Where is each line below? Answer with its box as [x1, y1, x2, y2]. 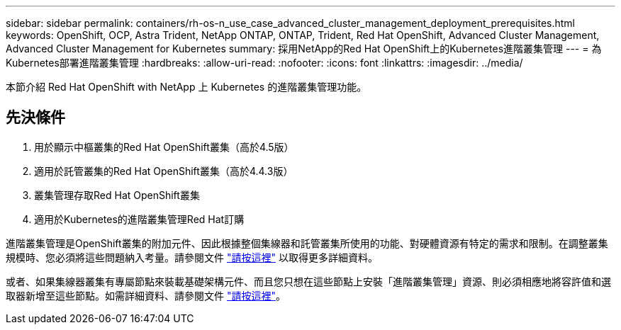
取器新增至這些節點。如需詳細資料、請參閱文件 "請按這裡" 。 [6, 289, 286, 302]
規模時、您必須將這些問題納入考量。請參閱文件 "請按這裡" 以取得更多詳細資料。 [6, 251, 378, 263]
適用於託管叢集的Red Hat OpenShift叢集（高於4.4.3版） [34, 164, 293, 177]
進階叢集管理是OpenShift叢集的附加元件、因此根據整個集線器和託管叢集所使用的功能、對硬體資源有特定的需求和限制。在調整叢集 [6, 237, 608, 249]
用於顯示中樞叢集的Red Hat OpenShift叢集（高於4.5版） [34, 140, 294, 153]
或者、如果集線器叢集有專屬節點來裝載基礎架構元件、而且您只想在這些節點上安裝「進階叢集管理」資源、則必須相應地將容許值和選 [6, 275, 611, 288]
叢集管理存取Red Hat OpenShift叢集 [34, 188, 200, 201]
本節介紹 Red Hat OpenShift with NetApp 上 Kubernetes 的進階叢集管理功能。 [6, 81, 367, 93]
